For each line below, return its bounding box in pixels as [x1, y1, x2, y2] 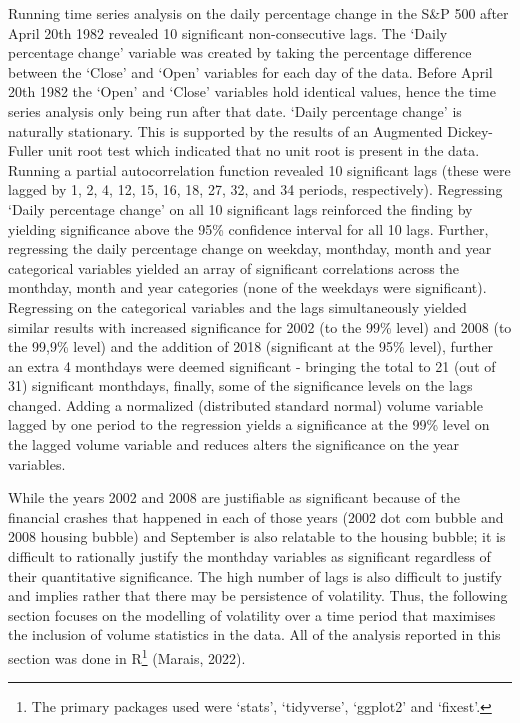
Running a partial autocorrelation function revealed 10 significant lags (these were [8, 159, 511, 180]
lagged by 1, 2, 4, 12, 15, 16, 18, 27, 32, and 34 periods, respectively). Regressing [8, 179, 503, 200]
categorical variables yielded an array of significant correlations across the [8, 257, 459, 278]
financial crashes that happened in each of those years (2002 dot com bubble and [8, 506, 504, 527]
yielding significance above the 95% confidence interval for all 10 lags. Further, [8, 218, 489, 239]
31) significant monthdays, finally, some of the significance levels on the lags [8, 375, 473, 396]
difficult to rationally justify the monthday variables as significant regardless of [8, 546, 491, 567]
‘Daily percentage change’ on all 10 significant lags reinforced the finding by [8, 198, 473, 219]
